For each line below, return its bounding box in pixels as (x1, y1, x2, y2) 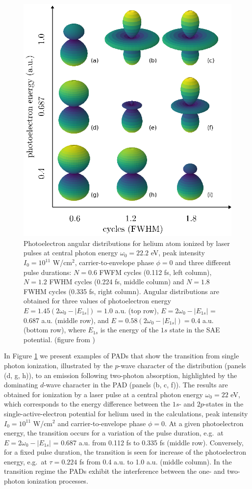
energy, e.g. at (4, 456, 47, 466)
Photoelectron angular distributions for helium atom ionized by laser (24, 238, 230, 248)
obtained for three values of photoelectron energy (24, 296, 171, 306)
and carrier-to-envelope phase (57, 418, 146, 428)
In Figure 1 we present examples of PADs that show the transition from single (4, 351, 239, 361)
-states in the (203, 399, 244, 409)
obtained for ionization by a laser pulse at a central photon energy (4, 389, 203, 399)
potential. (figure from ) (24, 334, 95, 344)
